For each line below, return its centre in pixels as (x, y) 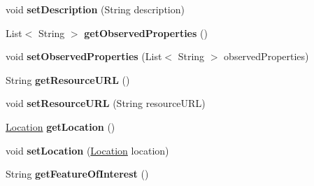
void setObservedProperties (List (84, 56)
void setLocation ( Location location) (87, 150)
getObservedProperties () (146, 33)
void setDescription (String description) (95, 9)
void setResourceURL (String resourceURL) (106, 103)
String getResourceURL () (68, 79)
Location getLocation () (60, 126)
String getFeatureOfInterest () (77, 174)
